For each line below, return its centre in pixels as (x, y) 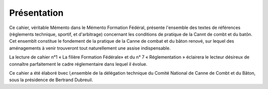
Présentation (36, 13)
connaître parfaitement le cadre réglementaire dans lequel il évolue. (78, 64)
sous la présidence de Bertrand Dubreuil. (51, 80)
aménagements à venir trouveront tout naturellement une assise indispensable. (90, 48)
